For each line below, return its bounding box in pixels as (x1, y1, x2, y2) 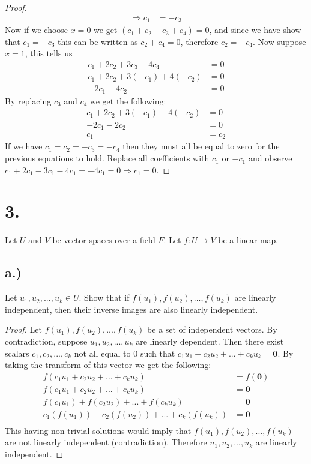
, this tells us (25, 47, 73, 59)
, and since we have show (209, 23, 301, 36)
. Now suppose (253, 35, 306, 47)
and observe (248, 152, 292, 164)
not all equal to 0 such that (74, 346, 175, 359)
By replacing (5, 94, 52, 107)
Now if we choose (5, 23, 68, 36)
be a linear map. (218, 234, 279, 246)
